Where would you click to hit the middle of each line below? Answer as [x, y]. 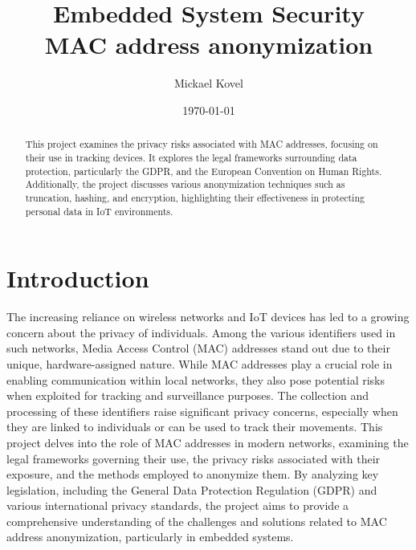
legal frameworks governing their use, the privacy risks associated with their [194, 458]
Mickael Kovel [209, 83]
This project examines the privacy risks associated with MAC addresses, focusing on [202, 144]
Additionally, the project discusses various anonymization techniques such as [185, 184]
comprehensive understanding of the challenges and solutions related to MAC [197, 521]
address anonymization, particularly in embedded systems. [150, 537]
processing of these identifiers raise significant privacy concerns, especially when [202, 411]
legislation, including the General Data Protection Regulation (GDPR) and [192, 489]
